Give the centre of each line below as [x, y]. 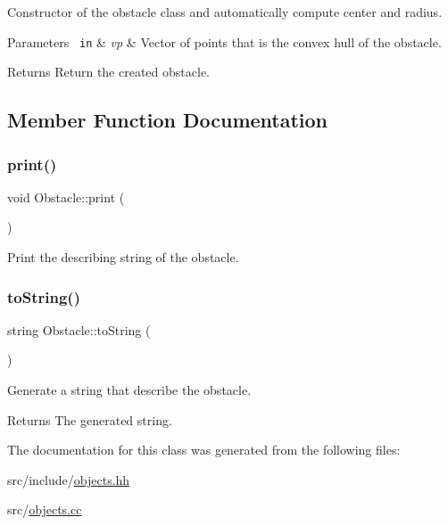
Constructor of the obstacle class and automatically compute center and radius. [225, 12]
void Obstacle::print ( [66, 197]
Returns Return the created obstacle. [108, 72]
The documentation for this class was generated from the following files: [204, 450]
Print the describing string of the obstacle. [123, 257]
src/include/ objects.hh [69, 479]
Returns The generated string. [90, 419]
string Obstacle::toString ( [79, 329]
